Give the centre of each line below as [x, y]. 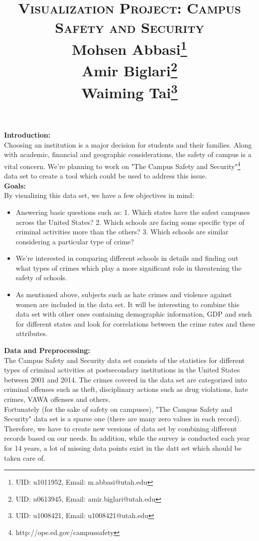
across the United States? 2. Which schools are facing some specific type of [130, 222]
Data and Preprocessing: [47, 350]
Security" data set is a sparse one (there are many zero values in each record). [123, 419]
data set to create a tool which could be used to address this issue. [106, 176]
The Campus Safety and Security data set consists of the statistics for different [125, 360]
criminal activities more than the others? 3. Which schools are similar [122, 232]
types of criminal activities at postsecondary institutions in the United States [122, 370]
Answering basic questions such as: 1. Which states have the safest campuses [133, 212]
